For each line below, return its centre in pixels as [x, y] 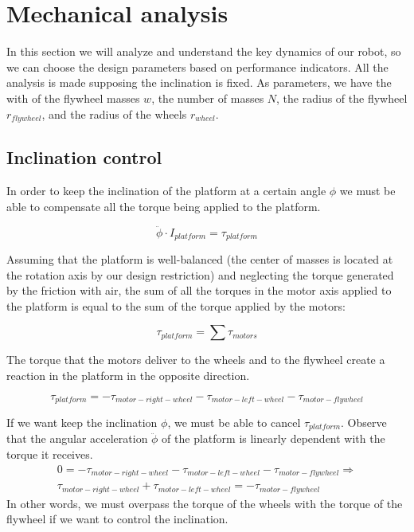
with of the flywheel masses [73, 98]
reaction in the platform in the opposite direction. [128, 375]
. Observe [364, 422]
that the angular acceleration [77, 438]
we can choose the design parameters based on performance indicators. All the [197, 66]
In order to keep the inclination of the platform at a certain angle [166, 191]
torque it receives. [50, 454]
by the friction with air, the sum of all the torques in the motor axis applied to [199, 290]
